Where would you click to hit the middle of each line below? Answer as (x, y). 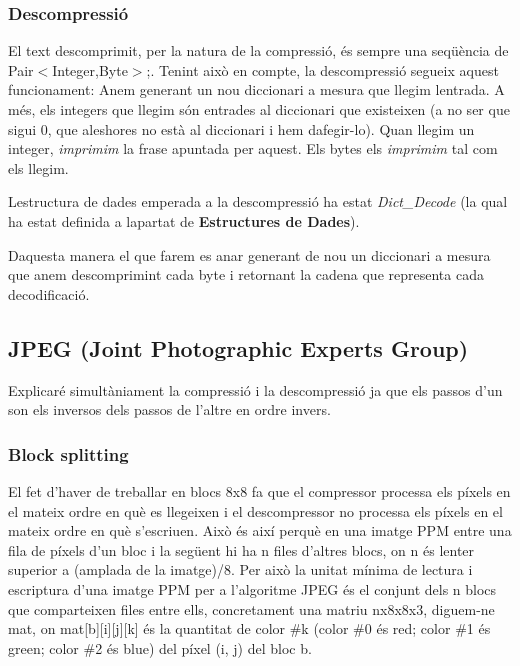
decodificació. (49, 293)
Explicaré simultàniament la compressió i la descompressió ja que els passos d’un (255, 389)
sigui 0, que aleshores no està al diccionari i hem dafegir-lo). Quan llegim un (241, 128)
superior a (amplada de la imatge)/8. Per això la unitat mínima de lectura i (240, 569)
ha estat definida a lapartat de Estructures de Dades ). (184, 220)
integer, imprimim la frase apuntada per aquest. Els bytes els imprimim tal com (253, 148)
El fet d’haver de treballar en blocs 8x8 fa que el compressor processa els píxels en (259, 490)
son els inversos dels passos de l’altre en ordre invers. (169, 409)
